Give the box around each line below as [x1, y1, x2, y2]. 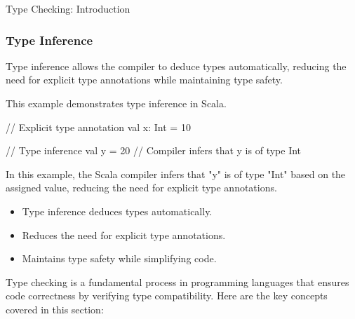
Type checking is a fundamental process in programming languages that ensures [6, 274, 349, 289]
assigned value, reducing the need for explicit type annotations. [6, 180, 277, 195]
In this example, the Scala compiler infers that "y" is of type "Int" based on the [6, 166, 346, 181]
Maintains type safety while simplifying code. [22, 251, 217, 266]
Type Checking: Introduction [6, 1, 130, 15]
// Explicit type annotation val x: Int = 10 [6, 119, 191, 134]
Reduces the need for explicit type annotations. [22, 227, 226, 242]
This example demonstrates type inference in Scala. [6, 96, 227, 110]
